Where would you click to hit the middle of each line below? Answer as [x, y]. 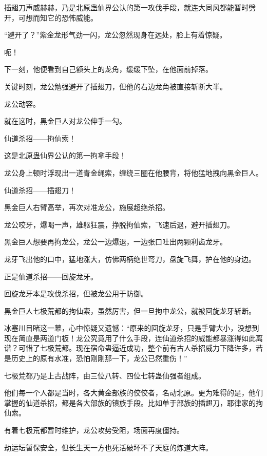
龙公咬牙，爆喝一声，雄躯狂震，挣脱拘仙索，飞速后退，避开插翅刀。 [119, 224]
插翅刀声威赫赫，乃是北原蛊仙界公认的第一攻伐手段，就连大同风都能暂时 [126, 7]
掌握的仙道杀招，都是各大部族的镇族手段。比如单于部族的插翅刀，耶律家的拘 [133, 402]
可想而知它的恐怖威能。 [58, 17]
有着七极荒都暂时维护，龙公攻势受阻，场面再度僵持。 [94, 430]
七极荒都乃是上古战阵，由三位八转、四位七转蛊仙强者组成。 [105, 375]
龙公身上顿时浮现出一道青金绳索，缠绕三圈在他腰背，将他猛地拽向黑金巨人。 [133, 172]
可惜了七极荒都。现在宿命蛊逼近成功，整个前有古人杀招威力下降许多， [137, 348]
